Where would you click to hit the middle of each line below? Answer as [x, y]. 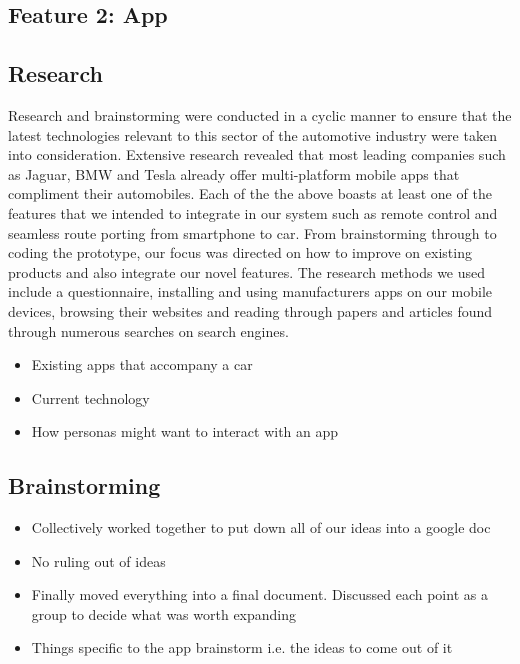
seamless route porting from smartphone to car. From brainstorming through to [252, 232]
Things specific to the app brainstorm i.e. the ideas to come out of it [242, 647]
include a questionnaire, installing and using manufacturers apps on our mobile [250, 291]
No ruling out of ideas [98, 560]
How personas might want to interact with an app [185, 431]
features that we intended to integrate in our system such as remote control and [253, 212]
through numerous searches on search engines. [148, 330]
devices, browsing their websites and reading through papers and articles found [250, 310]
